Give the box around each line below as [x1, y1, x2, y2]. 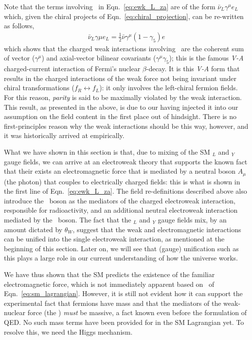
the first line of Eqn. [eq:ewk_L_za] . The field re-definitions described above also [4, 186, 247, 196]
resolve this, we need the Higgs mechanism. [4, 326, 133, 337]
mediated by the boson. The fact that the [4, 214, 131, 224]
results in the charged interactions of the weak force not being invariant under [4, 73, 237, 83]
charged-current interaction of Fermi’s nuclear [4, 63, 141, 74]
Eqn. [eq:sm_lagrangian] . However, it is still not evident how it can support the [4, 288, 243, 299]
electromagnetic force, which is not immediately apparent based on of [4, 279, 215, 289]
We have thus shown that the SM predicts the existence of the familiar [4, 269, 215, 279]
